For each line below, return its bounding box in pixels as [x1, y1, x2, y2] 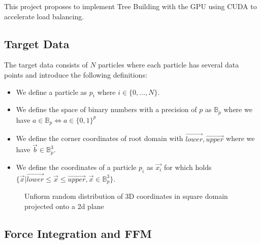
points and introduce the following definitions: [4, 69, 147, 80]
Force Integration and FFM [4, 225, 152, 241]
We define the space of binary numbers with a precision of [16, 104, 197, 115]
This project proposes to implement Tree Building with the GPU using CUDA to [4, 1, 257, 11]
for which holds [164, 161, 212, 172]
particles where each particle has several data [98, 59, 239, 70]
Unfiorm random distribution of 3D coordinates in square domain [24, 191, 228, 201]
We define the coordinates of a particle [16, 161, 137, 172]
